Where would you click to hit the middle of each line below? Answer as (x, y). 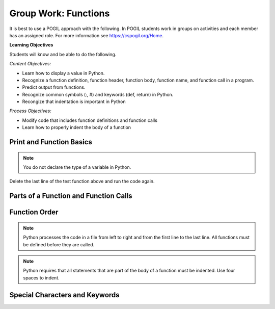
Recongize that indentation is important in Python (74, 101)
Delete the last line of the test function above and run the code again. (82, 182)
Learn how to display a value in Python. (63, 73)
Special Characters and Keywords (64, 295)
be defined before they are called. (59, 244)
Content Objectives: (30, 64)
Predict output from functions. (54, 87)
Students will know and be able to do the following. (63, 54)
